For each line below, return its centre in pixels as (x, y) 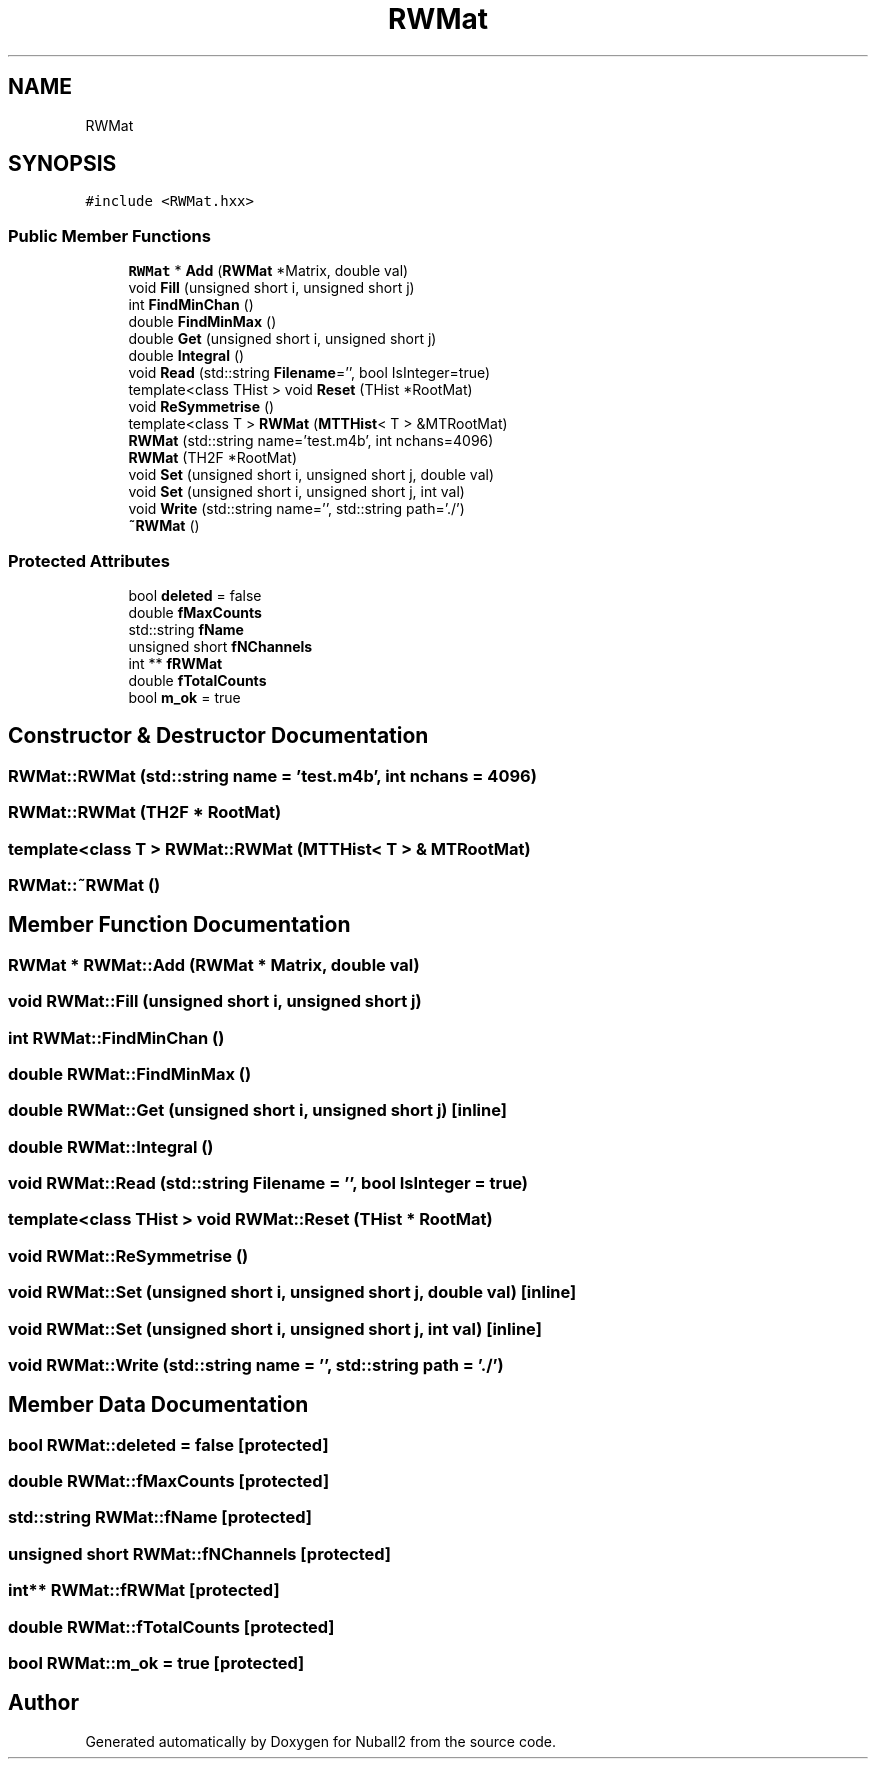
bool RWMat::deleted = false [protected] (168, 1444)
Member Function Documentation (179, 925)
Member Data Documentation (158, 1405)
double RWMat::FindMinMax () (130, 1073)
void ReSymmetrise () (201, 407)
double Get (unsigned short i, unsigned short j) (282, 339)
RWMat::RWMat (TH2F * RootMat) (145, 812)
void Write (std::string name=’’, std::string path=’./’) (296, 509)
